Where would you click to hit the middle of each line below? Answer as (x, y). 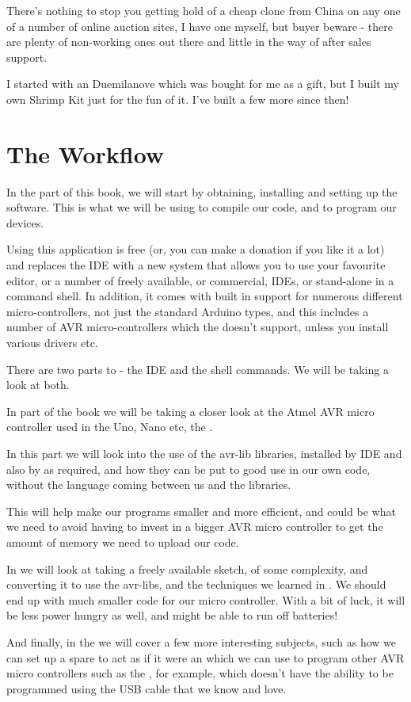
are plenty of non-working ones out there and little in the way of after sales (189, 42)
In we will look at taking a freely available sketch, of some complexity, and (187, 568)
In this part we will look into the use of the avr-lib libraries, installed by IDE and (204, 453)
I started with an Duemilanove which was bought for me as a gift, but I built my (203, 84)
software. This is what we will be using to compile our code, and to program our (202, 207)
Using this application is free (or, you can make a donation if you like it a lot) (196, 249)
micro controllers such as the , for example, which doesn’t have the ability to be (200, 673)
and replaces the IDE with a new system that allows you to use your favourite (196, 265)
